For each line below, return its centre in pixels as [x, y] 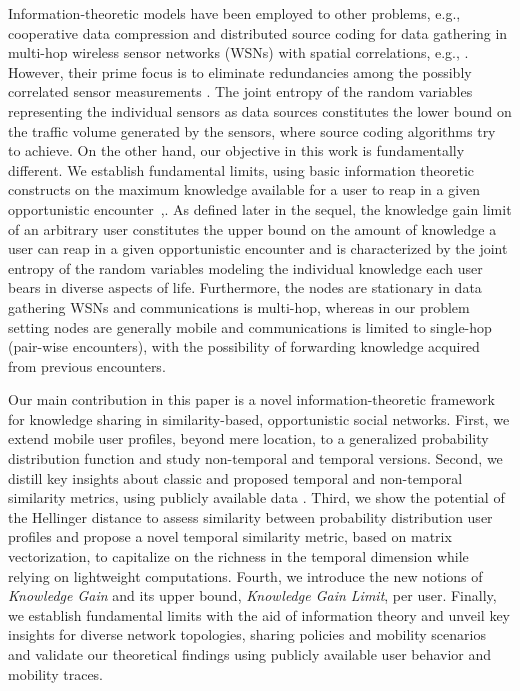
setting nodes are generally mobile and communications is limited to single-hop [250, 326]
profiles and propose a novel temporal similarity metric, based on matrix [230, 536]
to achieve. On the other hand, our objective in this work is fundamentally [236, 150]
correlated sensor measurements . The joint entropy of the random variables [240, 91]
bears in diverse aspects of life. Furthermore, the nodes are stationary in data [245, 287]
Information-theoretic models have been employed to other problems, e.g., [234, 13]
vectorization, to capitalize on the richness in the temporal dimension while [238, 556]
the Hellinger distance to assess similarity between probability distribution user [250, 516]
